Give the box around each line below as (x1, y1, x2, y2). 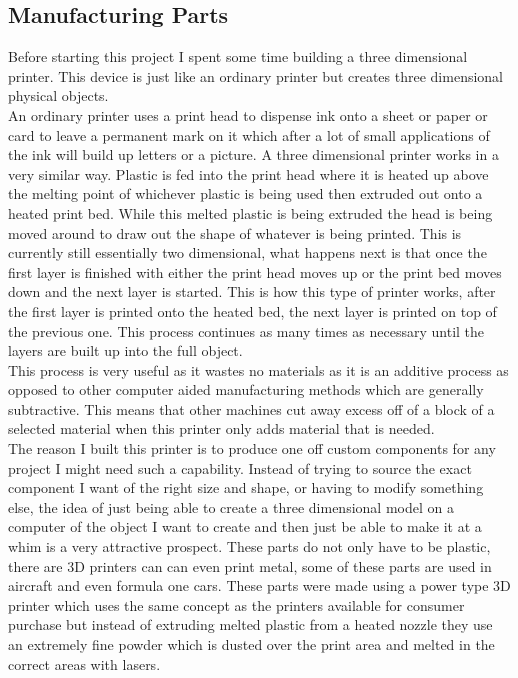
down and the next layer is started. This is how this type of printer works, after (8, 281, 496, 302)
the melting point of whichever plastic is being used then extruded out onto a (8, 183, 483, 204)
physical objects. (8, 85, 109, 106)
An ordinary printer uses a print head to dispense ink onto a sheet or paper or (8, 104, 488, 125)
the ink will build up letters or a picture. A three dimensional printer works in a (8, 144, 499, 165)
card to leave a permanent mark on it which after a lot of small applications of (8, 124, 490, 145)
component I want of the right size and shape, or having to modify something (8, 477, 484, 498)
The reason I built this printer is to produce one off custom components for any (8, 438, 496, 459)
